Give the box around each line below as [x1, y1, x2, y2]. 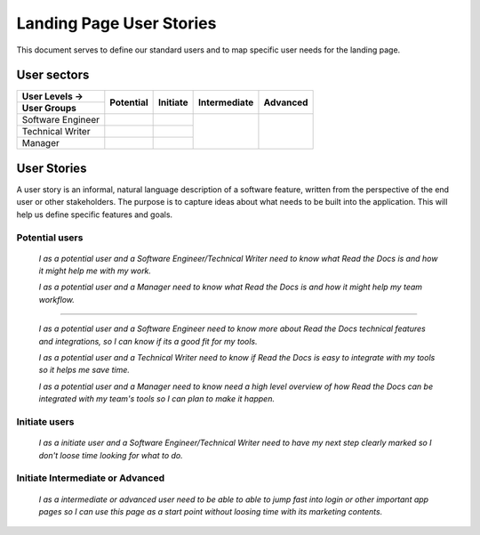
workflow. [38, 294, 76, 304]
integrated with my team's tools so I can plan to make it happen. [38, 393, 276, 404]
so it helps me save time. [38, 365, 131, 376]
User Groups [21, 102, 77, 115]
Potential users [16, 231, 84, 244]
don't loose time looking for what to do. [38, 450, 183, 460]
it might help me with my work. [38, 265, 151, 276]
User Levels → [21, 90, 84, 102]
